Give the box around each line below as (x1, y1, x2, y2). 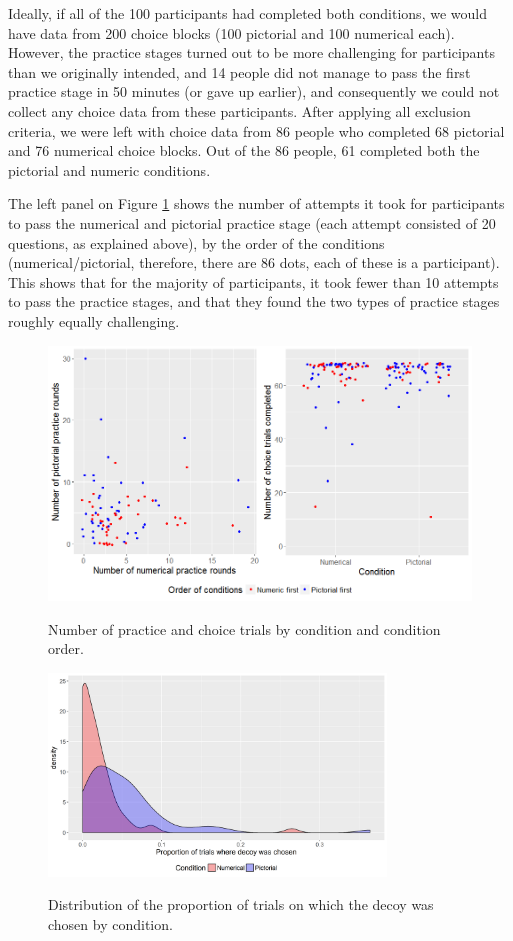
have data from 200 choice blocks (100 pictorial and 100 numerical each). (8, 22, 455, 43)
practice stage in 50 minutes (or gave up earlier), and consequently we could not (8, 81, 500, 102)
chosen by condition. (48, 914, 173, 935)
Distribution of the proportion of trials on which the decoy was (48, 894, 434, 915)
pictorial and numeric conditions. (8, 159, 211, 180)
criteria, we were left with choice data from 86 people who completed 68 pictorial (8, 120, 505, 141)
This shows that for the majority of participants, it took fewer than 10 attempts (8, 271, 499, 292)
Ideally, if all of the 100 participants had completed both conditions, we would (8, 3, 487, 23)
